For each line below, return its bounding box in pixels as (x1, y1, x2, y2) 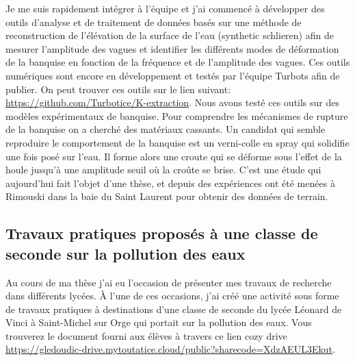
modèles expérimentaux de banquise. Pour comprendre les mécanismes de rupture (5, 108, 348, 123)
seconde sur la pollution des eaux (5, 242, 246, 264)
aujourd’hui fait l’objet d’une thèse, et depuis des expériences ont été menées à (5, 175, 335, 190)
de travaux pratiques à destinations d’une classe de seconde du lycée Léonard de (5, 301, 342, 316)
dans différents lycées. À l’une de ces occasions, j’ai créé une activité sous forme (5, 288, 339, 303)
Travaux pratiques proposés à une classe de (5, 223, 318, 244)
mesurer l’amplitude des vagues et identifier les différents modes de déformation (5, 41, 339, 55)
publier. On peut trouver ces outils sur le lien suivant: (5, 82, 231, 96)
